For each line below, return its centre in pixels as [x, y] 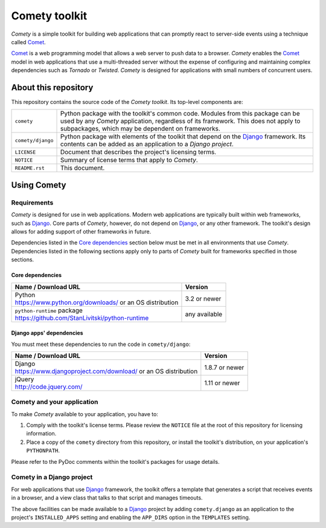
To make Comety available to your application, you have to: [85, 414]
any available [204, 314]
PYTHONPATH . [43, 451]
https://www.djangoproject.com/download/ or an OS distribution [106, 371]
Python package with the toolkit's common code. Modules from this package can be [180, 114]
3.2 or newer [203, 298]
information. [41, 434]
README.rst [30, 168]
